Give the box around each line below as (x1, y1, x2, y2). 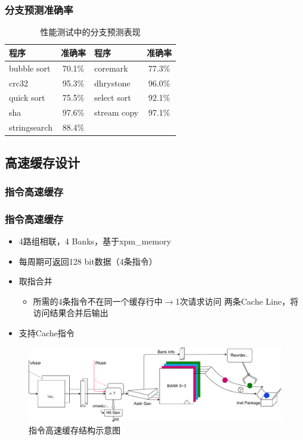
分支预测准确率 (5, 2, 73, 17)
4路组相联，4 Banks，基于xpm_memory (18, 234, 171, 247)
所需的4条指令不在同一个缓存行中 (33, 295, 163, 307)
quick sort (9, 91, 45, 104)
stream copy (94, 106, 138, 119)
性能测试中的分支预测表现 (40, 26, 141, 38)
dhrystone (94, 76, 131, 89)
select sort (94, 91, 131, 104)
